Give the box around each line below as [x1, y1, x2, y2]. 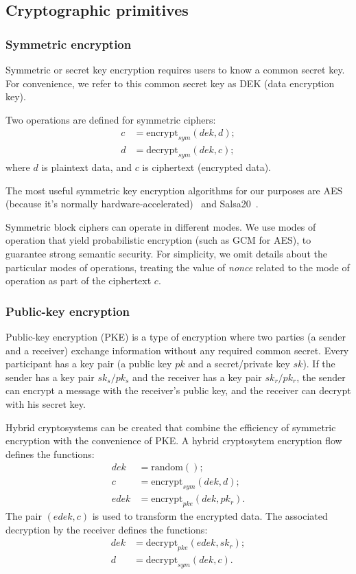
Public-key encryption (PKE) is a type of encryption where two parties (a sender [5, 330, 346, 343]
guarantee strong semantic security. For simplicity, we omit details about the [5, 246, 327, 260]
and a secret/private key [188, 356, 290, 371]
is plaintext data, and [41, 160, 132, 174]
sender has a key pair [5, 369, 95, 384]
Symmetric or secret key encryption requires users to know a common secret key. [5, 62, 345, 76]
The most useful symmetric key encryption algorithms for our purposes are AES [5, 183, 343, 197]
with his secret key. [5, 396, 86, 411]
